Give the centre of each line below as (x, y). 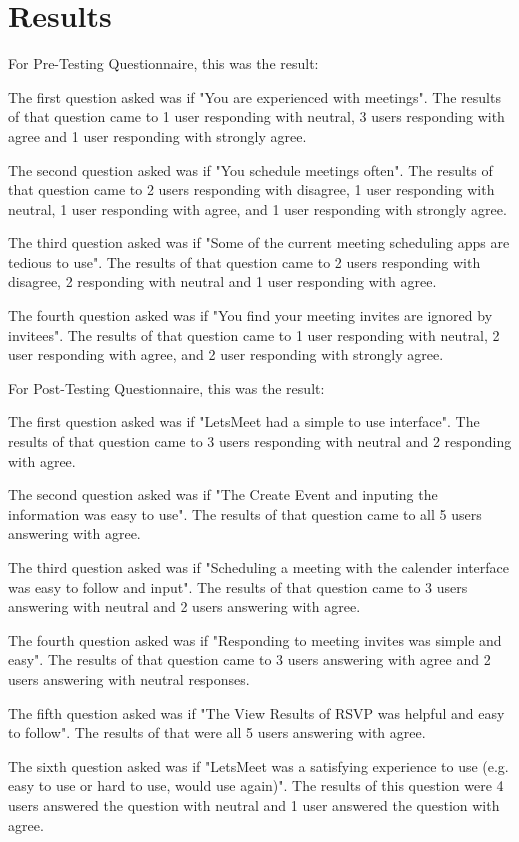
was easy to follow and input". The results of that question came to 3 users (238, 586)
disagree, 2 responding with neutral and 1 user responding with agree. (222, 281)
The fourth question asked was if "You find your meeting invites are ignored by (250, 315)
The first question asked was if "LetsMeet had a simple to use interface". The (244, 421)
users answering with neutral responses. (129, 678)
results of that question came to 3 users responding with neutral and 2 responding (260, 441)
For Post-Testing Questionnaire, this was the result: (166, 387)
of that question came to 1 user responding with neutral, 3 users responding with (256, 116)
